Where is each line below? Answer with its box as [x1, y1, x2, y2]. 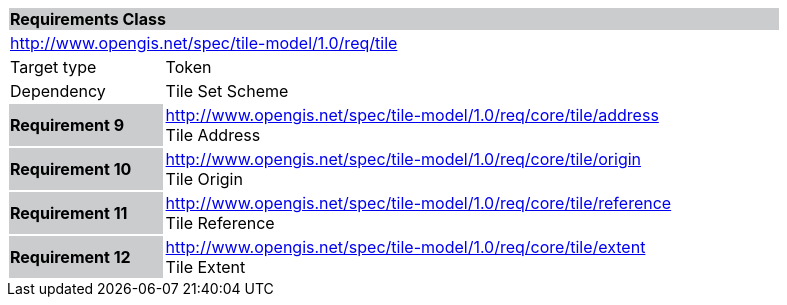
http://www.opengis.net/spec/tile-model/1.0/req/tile [10, 33, 398, 53]
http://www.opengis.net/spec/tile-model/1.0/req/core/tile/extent [165, 237, 646, 257]
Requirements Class [10, 9, 166, 29]
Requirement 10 [10, 159, 132, 179]
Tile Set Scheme [165, 81, 289, 101]
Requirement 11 [10, 203, 128, 223]
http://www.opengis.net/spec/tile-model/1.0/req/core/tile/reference [165, 193, 672, 213]
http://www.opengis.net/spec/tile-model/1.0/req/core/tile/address [165, 105, 659, 125]
